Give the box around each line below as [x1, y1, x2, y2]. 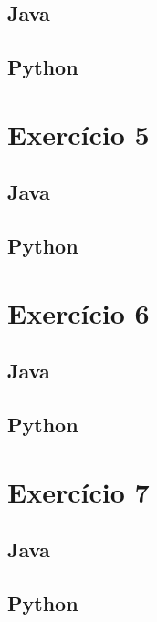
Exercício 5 [7, 115, 150, 152]
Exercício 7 [7, 472, 150, 510]
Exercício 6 [7, 294, 150, 331]
